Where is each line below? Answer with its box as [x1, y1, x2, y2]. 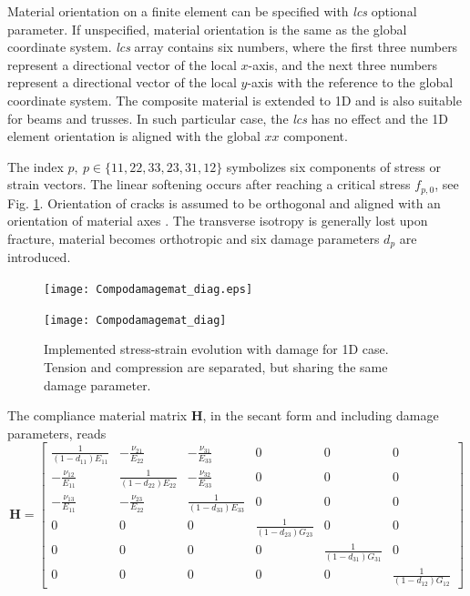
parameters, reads [7, 423, 107, 442]
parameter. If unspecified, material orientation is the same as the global [7, 19, 407, 38]
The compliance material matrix [7, 406, 188, 425]
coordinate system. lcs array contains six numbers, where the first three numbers [7, 37, 458, 56]
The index [7, 157, 64, 176]
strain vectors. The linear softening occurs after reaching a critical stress [7, 175, 411, 194]
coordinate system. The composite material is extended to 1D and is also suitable [7, 90, 462, 109]
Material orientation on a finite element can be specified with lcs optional [7, 2, 417, 20]
